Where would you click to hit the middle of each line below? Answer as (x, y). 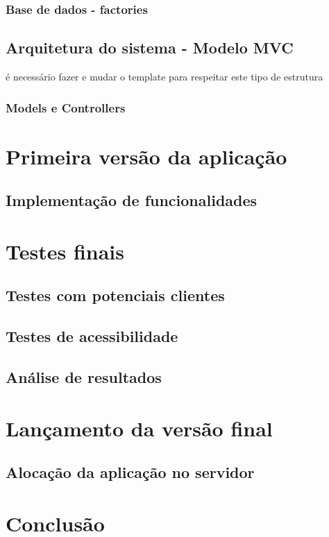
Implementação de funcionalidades (132, 200)
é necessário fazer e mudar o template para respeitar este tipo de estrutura (164, 77)
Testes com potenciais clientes (115, 295)
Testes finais (65, 251)
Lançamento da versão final (139, 428)
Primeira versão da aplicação (146, 156)
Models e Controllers (66, 107)
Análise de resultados (84, 376)
